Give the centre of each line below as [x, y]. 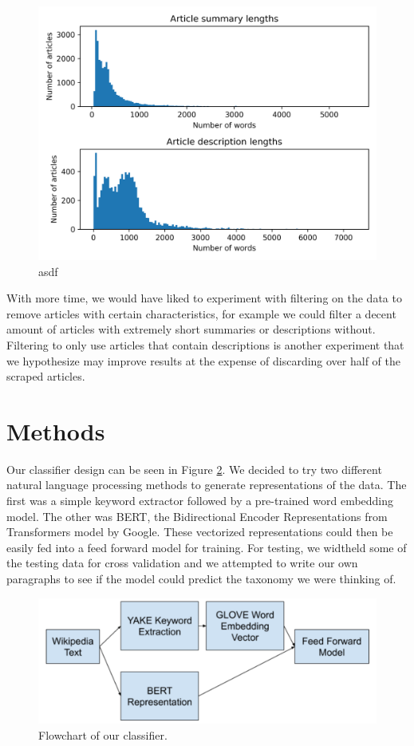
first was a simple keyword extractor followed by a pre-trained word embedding [200, 501]
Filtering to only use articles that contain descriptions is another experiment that [205, 344]
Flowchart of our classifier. [103, 734]
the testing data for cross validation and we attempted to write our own [182, 563]
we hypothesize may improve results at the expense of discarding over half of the [204, 360]
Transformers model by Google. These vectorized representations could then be [200, 532]
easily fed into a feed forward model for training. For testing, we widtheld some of [207, 547]
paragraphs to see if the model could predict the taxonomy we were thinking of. [201, 579]
